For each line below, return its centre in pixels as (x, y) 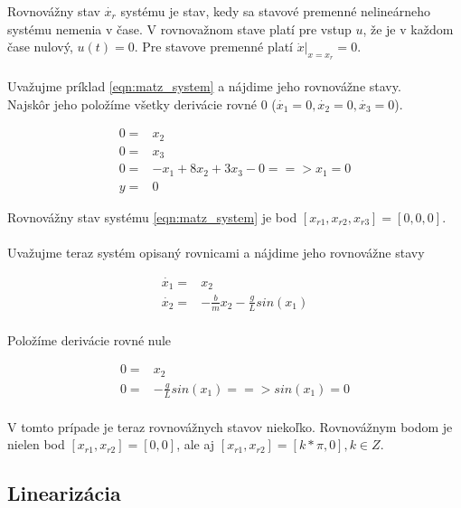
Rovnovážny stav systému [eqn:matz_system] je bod (152, 216)
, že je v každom (408, 28)
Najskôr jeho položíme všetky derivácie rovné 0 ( (142, 103)
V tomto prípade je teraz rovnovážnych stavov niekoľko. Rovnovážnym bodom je (230, 426)
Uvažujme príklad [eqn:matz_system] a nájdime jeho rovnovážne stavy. (204, 85)
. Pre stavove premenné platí (214, 47)
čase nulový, (40, 47)
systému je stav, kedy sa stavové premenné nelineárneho (276, 11)
